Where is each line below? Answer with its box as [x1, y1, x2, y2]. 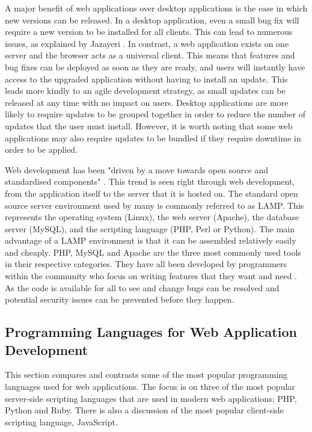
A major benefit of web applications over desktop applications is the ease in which [5, 2, 308, 14]
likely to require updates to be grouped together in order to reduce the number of [5, 108, 306, 120]
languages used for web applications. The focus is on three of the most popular [5, 380, 295, 393]
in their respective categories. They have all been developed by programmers [5, 258, 287, 270]
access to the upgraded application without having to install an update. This [5, 72, 288, 85]
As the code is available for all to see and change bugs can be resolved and [5, 281, 280, 294]
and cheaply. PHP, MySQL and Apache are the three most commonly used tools [5, 245, 301, 258]
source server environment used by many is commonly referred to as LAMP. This [5, 199, 304, 211]
